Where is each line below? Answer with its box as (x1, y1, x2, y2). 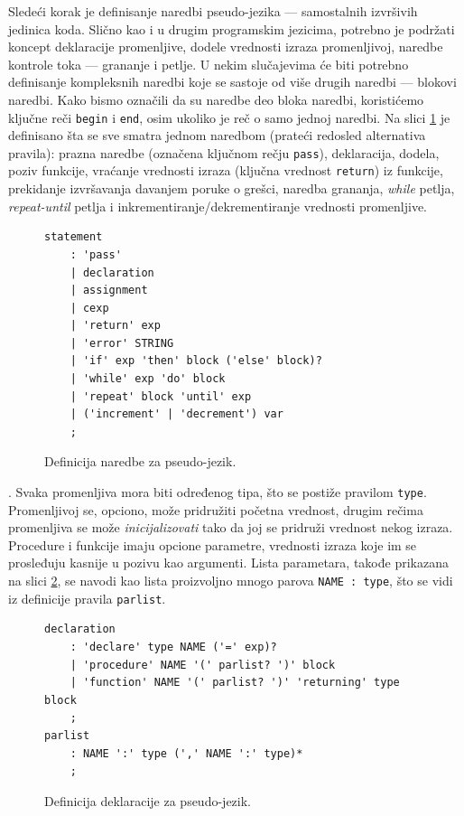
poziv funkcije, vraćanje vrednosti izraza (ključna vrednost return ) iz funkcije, (8, 161, 443, 180)
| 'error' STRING (70, 336, 174, 350)
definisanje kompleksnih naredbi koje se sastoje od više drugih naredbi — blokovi (8, 72, 457, 91)
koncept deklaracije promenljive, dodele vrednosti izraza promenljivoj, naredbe (8, 37, 443, 56)
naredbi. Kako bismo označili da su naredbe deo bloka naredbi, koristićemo (8, 89, 424, 108)
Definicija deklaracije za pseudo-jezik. (44, 791, 251, 810)
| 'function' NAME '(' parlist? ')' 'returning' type (70, 676, 400, 689)
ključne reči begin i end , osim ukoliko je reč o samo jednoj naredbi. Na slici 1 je (8, 108, 450, 127)
